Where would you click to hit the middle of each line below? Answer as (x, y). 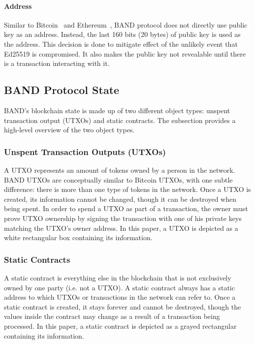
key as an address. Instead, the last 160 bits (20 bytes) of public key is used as (122, 34)
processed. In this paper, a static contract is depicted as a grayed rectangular (120, 326)
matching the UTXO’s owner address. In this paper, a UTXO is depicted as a (121, 228)
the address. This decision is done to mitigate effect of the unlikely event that (121, 44)
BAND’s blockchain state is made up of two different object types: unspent (117, 110)
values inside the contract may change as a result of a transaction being (112, 316)
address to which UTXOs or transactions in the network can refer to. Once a (120, 297)
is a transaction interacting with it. (57, 63)
